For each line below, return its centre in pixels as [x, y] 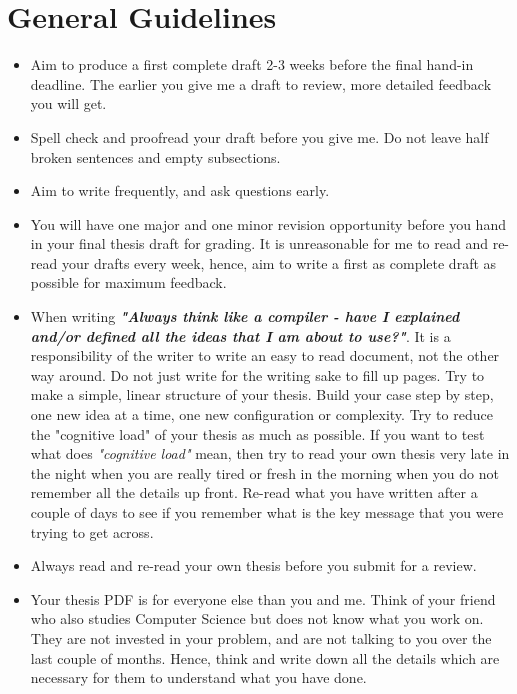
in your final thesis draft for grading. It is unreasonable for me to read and [259, 243]
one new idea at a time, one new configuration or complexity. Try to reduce [261, 414]
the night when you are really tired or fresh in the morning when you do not [264, 472]
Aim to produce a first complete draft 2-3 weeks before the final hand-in [252, 64]
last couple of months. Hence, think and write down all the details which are [265, 657]
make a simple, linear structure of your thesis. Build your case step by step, [262, 394]
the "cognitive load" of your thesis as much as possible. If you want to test [257, 433]
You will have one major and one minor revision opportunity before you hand [268, 223]
